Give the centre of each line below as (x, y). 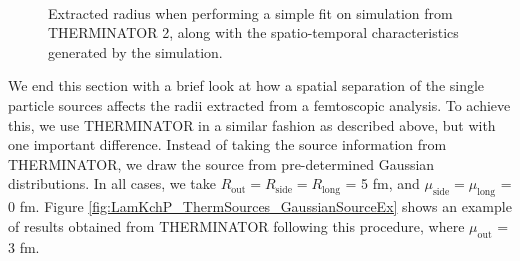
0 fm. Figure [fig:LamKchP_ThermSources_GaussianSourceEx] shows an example (260, 206)
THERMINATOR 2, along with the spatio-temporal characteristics (253, 32)
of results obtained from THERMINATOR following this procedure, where (236, 225)
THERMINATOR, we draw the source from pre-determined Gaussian (221, 163)
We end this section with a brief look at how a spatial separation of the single (246, 85)
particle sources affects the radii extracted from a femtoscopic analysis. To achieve (259, 104)
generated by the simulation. (135, 51)
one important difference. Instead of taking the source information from (227, 144)
